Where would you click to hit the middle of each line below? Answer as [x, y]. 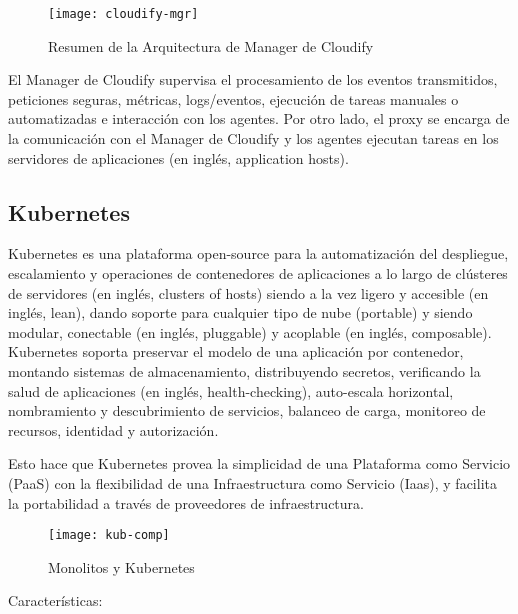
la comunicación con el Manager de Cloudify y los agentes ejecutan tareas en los [253, 138]
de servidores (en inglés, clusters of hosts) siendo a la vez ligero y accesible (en [248, 292]
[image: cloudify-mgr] [123, 14]
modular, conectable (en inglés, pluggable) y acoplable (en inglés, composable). [250, 331]
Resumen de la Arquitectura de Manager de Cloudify [211, 45]
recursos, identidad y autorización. [113, 429]
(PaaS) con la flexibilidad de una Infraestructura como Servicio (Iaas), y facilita [252, 482]
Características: [55, 600]
